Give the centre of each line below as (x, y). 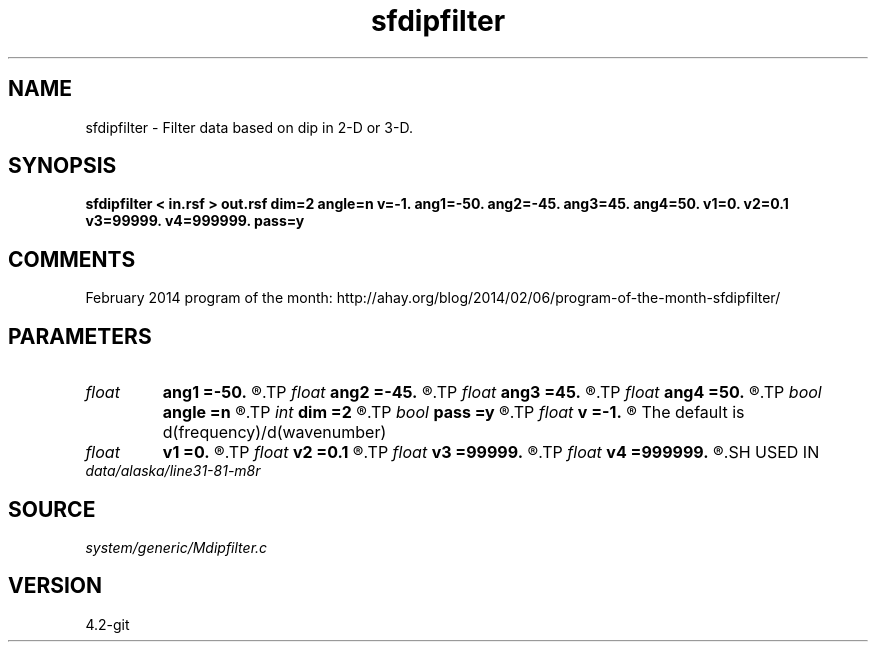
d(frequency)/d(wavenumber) (274, 432)
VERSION (55, 586)
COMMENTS (72, 259)
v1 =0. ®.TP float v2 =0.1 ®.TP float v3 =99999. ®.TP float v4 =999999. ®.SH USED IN (491, 452)
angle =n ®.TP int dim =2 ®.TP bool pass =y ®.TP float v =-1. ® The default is (453, 412)
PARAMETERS (80, 336)
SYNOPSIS (62, 166)
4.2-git (107, 624)
